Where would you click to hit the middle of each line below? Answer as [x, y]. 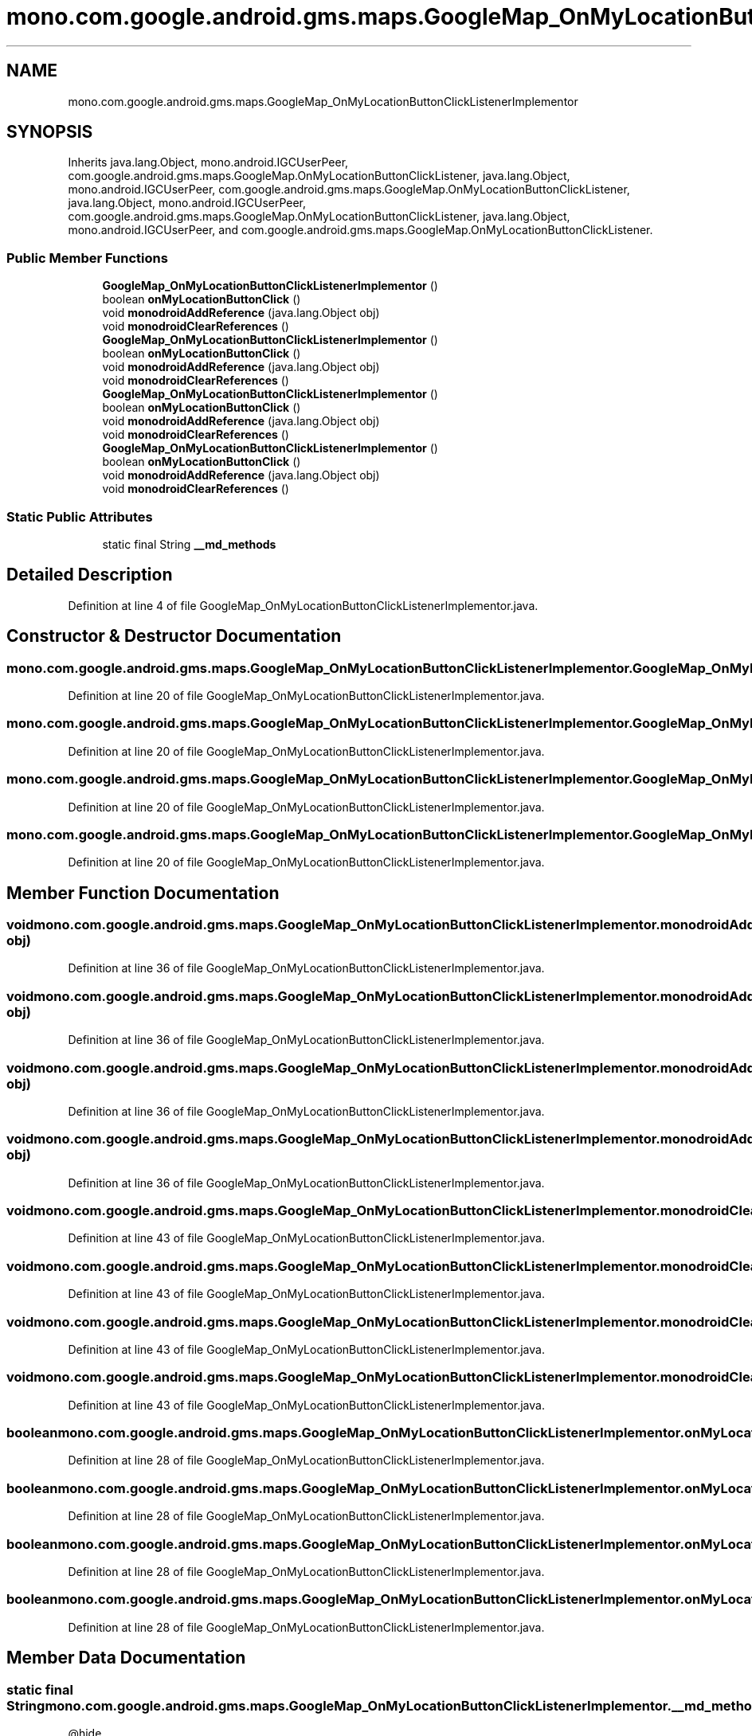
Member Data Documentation [126, 1658]
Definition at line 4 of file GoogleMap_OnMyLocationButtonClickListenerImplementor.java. [303, 605]
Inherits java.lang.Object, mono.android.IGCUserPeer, [208, 162]
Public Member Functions [87, 258]
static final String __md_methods [189, 544]
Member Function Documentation [143, 893]
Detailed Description [90, 575]
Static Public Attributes [80, 516]
